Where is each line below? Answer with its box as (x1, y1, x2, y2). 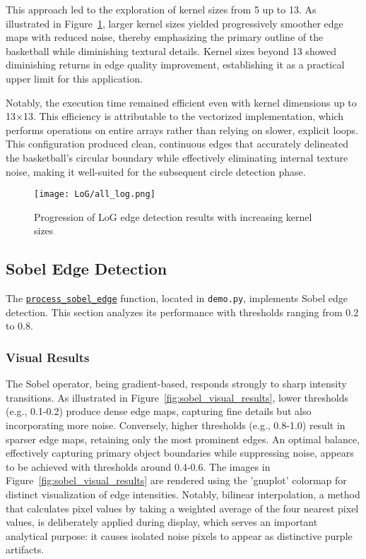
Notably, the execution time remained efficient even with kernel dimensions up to (6, 95, 357, 109)
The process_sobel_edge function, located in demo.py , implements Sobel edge (6, 291, 348, 306)
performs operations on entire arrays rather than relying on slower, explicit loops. (6, 122, 358, 137)
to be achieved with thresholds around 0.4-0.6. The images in (6, 459, 271, 474)
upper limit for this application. (6, 71, 143, 85)
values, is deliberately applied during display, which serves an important (6, 515, 318, 529)
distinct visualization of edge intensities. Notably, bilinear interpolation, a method (6, 486, 360, 501)
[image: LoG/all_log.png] (34, 189, 155, 200)
